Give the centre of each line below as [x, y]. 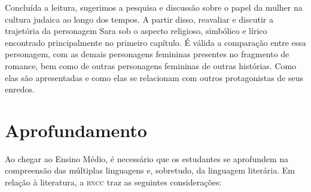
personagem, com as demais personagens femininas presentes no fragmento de [147, 54]
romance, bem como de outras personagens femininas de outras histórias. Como [151, 65]
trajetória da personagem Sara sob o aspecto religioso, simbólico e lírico [136, 31]
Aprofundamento [76, 130]
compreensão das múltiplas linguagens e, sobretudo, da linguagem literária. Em [150, 170]
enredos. [20, 89]
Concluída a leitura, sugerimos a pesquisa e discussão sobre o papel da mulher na [154, 7]
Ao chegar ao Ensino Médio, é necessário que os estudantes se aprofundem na [147, 158]
